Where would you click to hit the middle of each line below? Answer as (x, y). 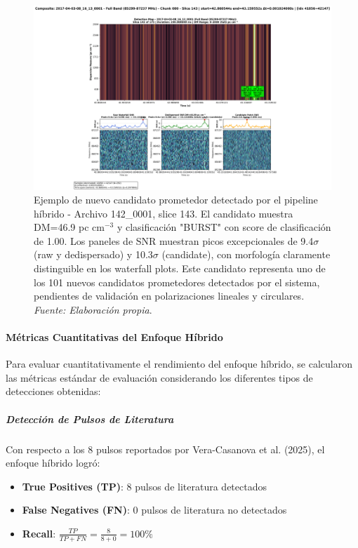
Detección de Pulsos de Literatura (90, 419)
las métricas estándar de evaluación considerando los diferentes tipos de (159, 377)
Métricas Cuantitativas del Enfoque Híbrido (114, 337)
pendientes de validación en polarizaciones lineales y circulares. (169, 296)
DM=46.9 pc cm (69, 227)
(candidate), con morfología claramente (246, 254)
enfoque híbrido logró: (53, 463)
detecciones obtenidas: (53, 391)
